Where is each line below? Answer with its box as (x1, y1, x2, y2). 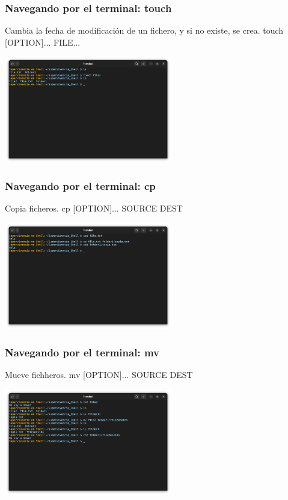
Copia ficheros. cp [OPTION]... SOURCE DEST (5, 202, 183, 215)
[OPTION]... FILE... (5, 35, 81, 48)
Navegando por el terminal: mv (5, 344, 159, 359)
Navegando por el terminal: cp (5, 178, 156, 194)
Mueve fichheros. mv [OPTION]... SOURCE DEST (5, 368, 193, 381)
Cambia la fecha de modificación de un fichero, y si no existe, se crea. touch (5, 24, 284, 37)
